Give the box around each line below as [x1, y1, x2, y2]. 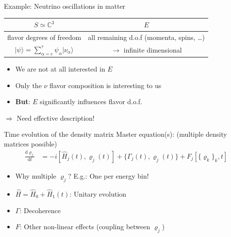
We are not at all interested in [15, 64, 105, 74]
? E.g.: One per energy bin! [68, 170, 149, 181]
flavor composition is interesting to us [49, 80, 162, 90]
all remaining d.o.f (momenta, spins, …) [88, 32, 205, 42]
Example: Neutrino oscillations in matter [4, 1, 126, 11]
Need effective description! [16, 112, 95, 123]
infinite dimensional [123, 44, 182, 55]
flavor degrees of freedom [7, 32, 82, 42]
